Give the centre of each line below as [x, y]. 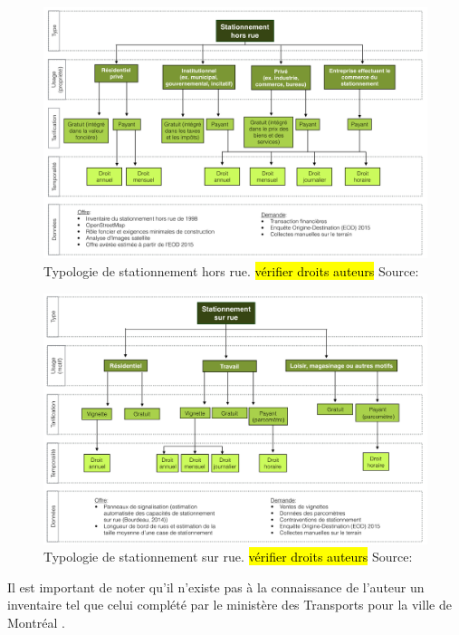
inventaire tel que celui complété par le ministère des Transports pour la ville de [229, 605]
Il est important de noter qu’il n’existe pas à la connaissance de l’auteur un [216, 587]
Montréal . [36, 622]
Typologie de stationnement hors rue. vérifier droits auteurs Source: [231, 271]
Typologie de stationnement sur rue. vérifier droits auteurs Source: [228, 557]
